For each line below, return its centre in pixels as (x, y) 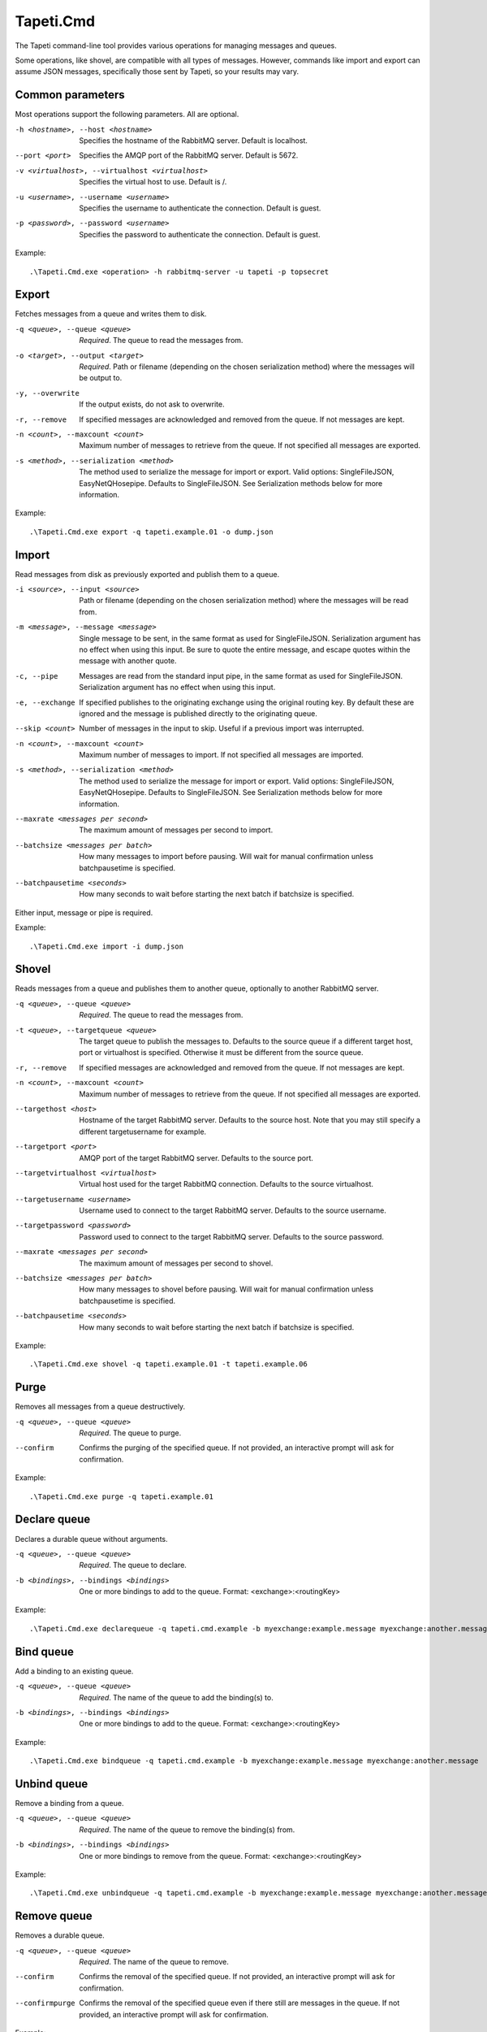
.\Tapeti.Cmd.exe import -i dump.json (107, 946)
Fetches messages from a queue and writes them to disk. (111, 314)
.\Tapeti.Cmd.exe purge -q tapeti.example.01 (122, 1496)
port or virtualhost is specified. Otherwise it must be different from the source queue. (221, 1053)
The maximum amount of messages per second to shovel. (176, 1263)
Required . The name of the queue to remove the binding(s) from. (187, 1830)
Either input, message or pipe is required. (84, 912)
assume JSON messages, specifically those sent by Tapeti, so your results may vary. (157, 72)
